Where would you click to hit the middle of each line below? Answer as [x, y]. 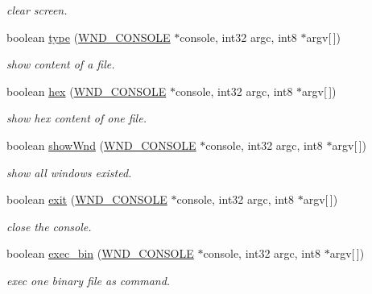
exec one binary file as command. [89, 280]
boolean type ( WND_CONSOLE [89, 37]
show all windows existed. [69, 172]
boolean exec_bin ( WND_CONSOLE [100, 253]
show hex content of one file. [76, 118]
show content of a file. [61, 64]
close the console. [49, 226]
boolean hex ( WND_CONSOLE [87, 91]
